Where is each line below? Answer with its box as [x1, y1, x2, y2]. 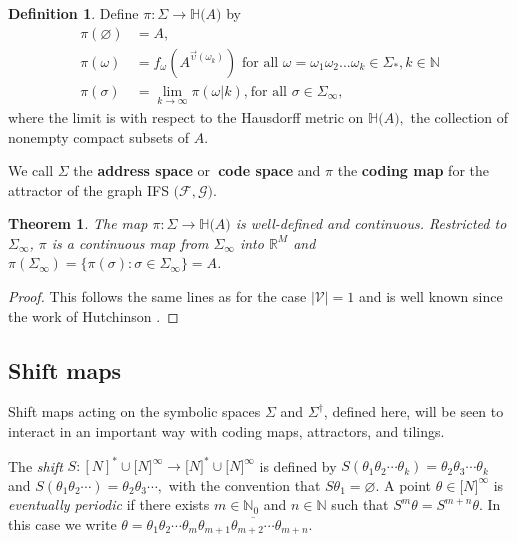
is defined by [259, 455, 337, 476]
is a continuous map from [51, 232, 209, 253]
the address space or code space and [73, 160, 321, 181]
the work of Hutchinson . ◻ [8, 305, 179, 326]
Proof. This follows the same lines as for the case [8, 286, 307, 307]
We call [8, 160, 54, 181]
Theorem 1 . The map [8, 213, 148, 234]
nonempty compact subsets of [8, 126, 190, 147]
